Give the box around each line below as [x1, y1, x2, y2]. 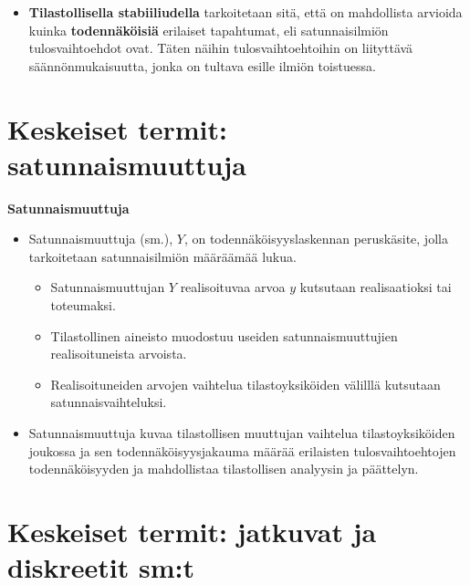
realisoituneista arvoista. [50, 344, 187, 363]
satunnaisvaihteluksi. [50, 392, 167, 412]
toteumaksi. [50, 296, 116, 315]
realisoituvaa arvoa [180, 277, 286, 297]
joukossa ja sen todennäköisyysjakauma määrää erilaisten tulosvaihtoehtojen [28, 441, 456, 460]
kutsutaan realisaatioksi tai [299, 277, 452, 297]
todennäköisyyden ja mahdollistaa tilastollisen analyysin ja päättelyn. [28, 459, 419, 478]
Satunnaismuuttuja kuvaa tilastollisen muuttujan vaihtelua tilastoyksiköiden [28, 423, 455, 443]
